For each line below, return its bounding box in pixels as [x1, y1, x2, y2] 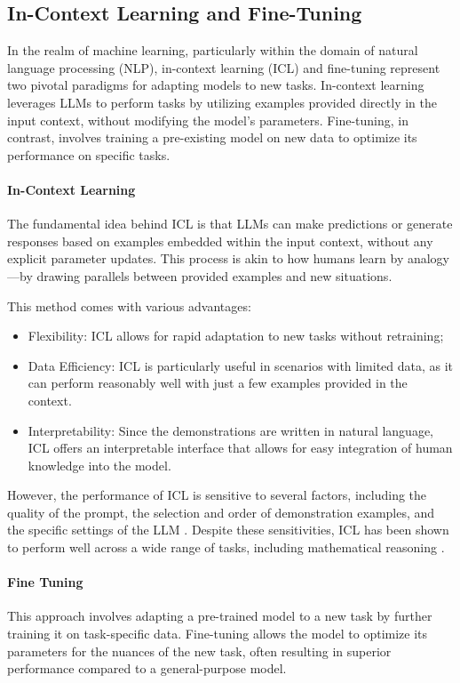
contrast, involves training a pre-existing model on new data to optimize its [7, 128, 417, 147]
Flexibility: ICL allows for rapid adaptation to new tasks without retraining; [28, 326, 444, 345]
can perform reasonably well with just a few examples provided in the [28, 374, 408, 392]
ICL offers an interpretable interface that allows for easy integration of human [28, 438, 453, 457]
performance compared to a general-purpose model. [7, 659, 287, 678]
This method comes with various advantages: [7, 296, 251, 315]
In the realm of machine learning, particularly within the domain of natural [7, 41, 418, 60]
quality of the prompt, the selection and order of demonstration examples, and [7, 502, 435, 521]
